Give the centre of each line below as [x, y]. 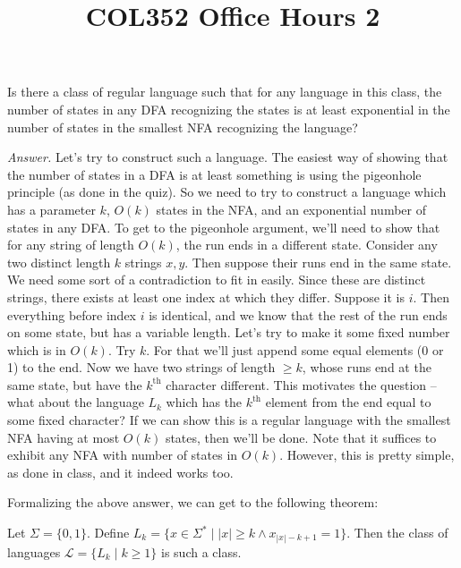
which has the [204, 402]
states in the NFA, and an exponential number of [291, 209]
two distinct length [59, 262]
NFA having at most [64, 437]
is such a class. [201, 551]
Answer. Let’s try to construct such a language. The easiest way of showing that [228, 157]
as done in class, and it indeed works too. [120, 472]
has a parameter [51, 209]
